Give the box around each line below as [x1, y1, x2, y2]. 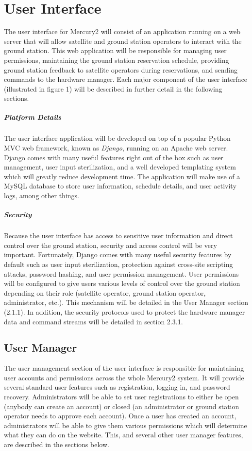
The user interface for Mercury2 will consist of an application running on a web [4, 26, 240, 37]
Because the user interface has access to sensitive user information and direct [4, 230, 233, 241]
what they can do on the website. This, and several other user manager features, [4, 430, 243, 440]
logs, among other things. [4, 190, 79, 200]
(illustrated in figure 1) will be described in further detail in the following [4, 83, 222, 94]
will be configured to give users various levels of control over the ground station [4, 278, 240, 288]
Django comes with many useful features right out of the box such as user [4, 152, 223, 162]
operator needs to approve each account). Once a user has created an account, [4, 411, 236, 421]
